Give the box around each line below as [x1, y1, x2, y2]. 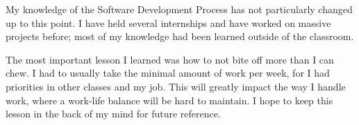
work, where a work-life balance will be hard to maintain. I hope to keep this [6, 93, 333, 107]
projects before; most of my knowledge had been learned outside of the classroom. [6, 29, 354, 44]
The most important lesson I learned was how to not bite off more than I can [6, 52, 334, 66]
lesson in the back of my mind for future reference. [6, 106, 221, 121]
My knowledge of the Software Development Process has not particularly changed [6, 2, 353, 16]
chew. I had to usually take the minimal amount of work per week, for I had [6, 66, 330, 80]
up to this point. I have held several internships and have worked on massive [6, 15, 331, 30]
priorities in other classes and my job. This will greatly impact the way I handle [6, 79, 346, 93]
